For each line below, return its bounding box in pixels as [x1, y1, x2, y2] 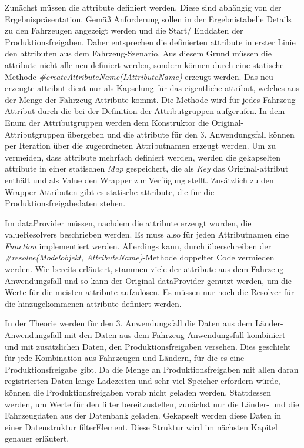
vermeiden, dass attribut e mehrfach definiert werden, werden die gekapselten [5, 151, 281, 163]
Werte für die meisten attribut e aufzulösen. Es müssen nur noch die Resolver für [5, 286, 295, 298]
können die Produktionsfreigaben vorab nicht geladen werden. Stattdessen [5, 386, 271, 398]
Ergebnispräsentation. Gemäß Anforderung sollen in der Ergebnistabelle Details [5, 12, 292, 25]
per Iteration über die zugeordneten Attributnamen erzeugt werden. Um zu [5, 139, 276, 152]
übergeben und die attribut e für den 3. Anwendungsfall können [67, 128, 295, 140]
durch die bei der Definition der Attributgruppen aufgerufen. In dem [38, 105, 285, 117]
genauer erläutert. [5, 432, 69, 444]
